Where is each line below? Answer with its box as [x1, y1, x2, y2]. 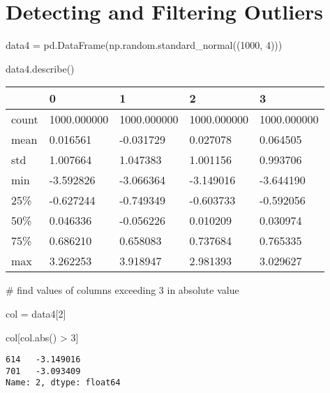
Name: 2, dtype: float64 [6, 378, 121, 388]
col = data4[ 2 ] [6, 306, 66, 320]
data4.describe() [6, 61, 75, 75]
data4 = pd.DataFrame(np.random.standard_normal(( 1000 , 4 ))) [6, 38, 283, 52]
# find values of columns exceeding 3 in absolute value [6, 283, 239, 297]
